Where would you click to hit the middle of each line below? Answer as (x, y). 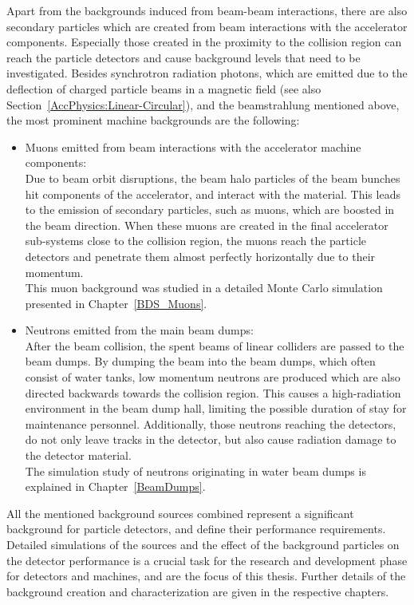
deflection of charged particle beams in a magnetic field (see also (164, 88)
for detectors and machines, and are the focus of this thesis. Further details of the (206, 576)
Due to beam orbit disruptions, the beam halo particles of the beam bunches (213, 178)
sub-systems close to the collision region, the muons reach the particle (196, 241)
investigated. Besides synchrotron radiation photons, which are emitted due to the (207, 73)
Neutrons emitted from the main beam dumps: (139, 330)
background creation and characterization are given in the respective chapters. (198, 591)
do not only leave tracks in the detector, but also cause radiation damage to (211, 439)
